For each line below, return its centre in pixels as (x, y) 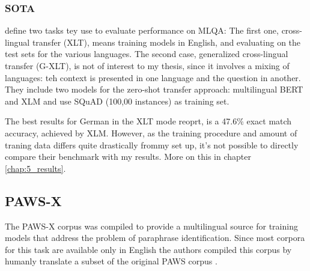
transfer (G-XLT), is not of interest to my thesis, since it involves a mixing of (147, 65)
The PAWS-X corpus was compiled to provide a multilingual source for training (151, 226)
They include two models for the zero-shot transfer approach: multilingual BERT (154, 89)
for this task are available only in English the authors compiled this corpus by (148, 249)
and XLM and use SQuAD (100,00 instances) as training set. (117, 101)
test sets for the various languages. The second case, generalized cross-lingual (147, 54)
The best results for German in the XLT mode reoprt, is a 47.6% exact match (148, 121)
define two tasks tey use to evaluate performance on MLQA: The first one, (142, 30)
